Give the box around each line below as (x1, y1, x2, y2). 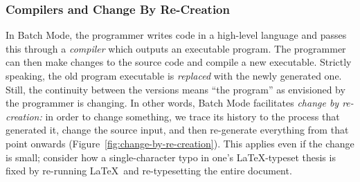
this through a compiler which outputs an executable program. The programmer (6, 41, 346, 55)
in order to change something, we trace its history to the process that (45, 109, 340, 123)
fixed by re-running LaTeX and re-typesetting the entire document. (6, 163, 292, 178)
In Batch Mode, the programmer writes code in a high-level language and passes (6, 28, 347, 42)
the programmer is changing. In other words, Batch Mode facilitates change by (6, 95, 339, 110)
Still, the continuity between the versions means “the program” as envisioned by (6, 82, 345, 96)
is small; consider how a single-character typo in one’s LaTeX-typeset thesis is (6, 149, 336, 164)
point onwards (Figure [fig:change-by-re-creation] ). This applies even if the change (6, 136, 354, 150)
